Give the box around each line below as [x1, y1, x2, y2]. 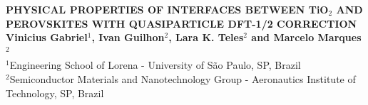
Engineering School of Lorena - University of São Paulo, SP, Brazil [9, 57, 301, 72]
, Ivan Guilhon [91, 30, 165, 45]
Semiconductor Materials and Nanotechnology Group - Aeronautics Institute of [9, 71, 356, 86]
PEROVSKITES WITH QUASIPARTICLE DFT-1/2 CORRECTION [6, 16, 357, 31]
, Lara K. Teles [168, 30, 244, 45]
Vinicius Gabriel [6, 30, 88, 45]
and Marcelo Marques [251, 30, 362, 45]
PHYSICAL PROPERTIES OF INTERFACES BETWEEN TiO [6, 2, 329, 16]
